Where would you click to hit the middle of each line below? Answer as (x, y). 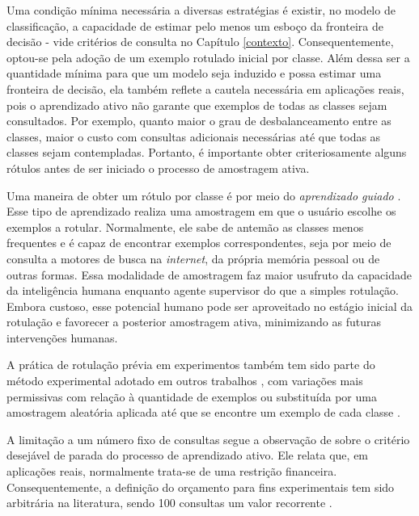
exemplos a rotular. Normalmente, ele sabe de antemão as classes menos (185, 227)
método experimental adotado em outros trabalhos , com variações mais (185, 381)
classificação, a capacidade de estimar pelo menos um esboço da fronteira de (195, 25)
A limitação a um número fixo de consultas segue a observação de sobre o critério (208, 439)
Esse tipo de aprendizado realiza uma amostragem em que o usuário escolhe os (201, 211)
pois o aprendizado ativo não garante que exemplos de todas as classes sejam (197, 105)
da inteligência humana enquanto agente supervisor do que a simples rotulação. (203, 290)
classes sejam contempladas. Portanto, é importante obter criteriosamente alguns (207, 152)
